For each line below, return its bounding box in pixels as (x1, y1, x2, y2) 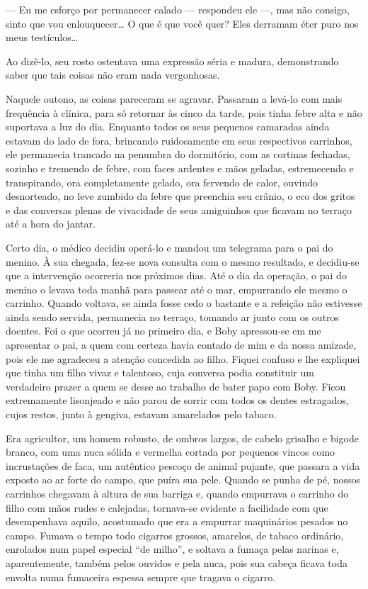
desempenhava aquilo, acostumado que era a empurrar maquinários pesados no (6, 514, 348, 529)
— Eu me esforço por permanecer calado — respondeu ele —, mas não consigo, (6, 2, 350, 16)
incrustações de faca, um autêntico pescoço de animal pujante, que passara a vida (6, 458, 360, 473)
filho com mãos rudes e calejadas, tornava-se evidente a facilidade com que (6, 500, 328, 515)
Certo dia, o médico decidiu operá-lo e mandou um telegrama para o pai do (6, 240, 333, 254)
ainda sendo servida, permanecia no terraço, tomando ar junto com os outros (6, 309, 340, 324)
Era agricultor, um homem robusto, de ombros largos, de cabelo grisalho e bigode (6, 430, 359, 445)
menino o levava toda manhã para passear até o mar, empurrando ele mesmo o (6, 281, 347, 296)
